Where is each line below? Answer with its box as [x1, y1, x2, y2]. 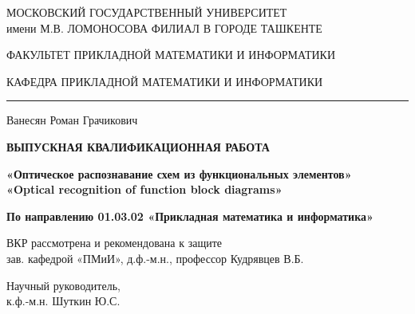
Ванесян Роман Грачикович [6, 112, 138, 128]
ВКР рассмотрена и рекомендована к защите [6, 234, 223, 251]
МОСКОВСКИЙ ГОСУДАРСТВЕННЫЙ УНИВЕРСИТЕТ [6, 4, 287, 20]
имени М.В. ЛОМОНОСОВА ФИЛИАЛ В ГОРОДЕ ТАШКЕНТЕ [6, 19, 322, 36]
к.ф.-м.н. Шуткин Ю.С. [6, 292, 121, 309]
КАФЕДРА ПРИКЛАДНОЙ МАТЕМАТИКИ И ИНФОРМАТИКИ [6, 73, 323, 89]
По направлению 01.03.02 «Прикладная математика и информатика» [6, 207, 373, 224]
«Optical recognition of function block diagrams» [6, 181, 283, 198]
